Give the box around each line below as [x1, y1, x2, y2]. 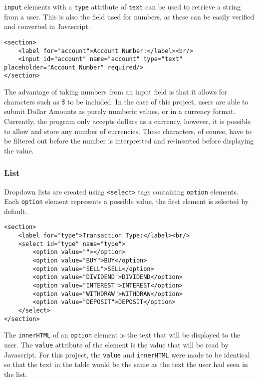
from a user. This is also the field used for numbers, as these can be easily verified [4, 11, 255, 21]
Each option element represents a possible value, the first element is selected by [4, 196, 249, 206]
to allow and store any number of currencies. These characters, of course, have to [4, 125, 252, 136]
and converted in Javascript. [4, 21, 90, 31]
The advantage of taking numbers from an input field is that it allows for [4, 86, 228, 97]
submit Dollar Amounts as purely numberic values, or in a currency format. [4, 106, 236, 116]
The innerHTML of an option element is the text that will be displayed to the [4, 329, 241, 340]
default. [4, 205, 27, 216]
